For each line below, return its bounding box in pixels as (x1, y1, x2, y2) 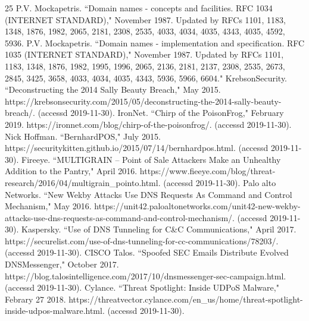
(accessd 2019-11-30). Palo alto (163, 176, 276, 188)
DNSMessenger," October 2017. (5, 258, 119, 270)
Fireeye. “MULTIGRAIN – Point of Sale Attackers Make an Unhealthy (21, 153, 281, 165)
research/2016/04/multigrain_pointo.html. (5, 176, 161, 188)
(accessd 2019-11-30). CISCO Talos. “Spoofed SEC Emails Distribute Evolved (5, 246, 289, 259)
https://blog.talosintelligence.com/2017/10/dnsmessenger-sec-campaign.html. (5, 269, 286, 282)
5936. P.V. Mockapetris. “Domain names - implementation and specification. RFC (5, 36, 305, 49)
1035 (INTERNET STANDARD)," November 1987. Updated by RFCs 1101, (5, 48, 284, 61)
